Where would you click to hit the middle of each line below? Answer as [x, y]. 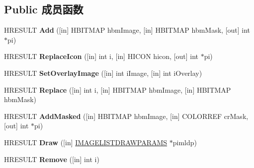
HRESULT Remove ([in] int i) [52, 159]
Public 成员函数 [44, 9]
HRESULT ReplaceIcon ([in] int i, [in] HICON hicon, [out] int [101, 56]
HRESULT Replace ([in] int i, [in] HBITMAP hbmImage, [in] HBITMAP [118, 89]
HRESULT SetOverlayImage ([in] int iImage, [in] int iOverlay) [103, 73]
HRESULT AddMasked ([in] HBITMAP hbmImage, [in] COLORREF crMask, [126, 116]
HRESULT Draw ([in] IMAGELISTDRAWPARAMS [86, 142]
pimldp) [185, 142]
